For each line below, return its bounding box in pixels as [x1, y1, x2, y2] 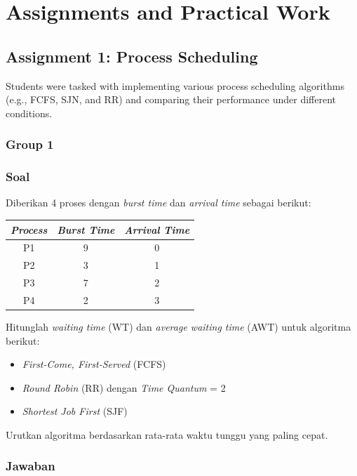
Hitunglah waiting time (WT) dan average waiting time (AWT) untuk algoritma [6, 319, 351, 333]
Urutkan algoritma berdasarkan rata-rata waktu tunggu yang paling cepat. [6, 427, 328, 442]
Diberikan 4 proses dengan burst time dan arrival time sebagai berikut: [6, 195, 311, 210]
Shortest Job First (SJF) [22, 404, 128, 418]
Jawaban [6, 457, 55, 475]
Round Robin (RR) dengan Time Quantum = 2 [22, 380, 226, 395]
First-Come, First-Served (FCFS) [22, 357, 166, 371]
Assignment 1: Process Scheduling [6, 45, 258, 67]
